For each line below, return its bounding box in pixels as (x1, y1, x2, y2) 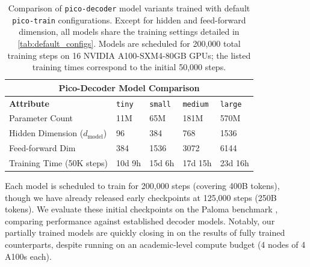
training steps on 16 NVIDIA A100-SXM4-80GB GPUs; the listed (7, 49, 251, 61)
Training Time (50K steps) (9, 156, 108, 169)
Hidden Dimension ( (9, 127, 84, 139)
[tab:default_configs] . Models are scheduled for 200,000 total (17, 37, 241, 49)
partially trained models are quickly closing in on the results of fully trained (5, 226, 285, 239)
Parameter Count (9, 112, 73, 124)
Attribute (9, 97, 49, 109)
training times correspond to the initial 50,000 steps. (32, 61, 226, 73)
